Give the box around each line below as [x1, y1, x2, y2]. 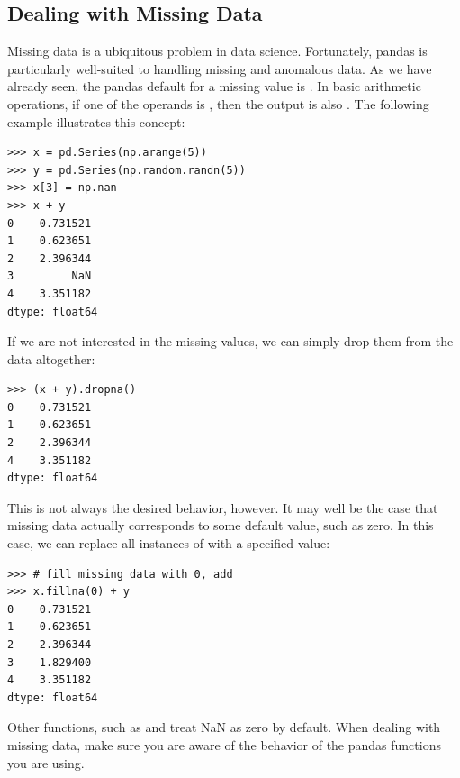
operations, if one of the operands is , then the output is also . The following [7, 94, 429, 113]
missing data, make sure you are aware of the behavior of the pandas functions [7, 735, 441, 754]
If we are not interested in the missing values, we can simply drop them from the [7, 332, 454, 351]
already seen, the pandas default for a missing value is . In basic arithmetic [7, 77, 421, 96]
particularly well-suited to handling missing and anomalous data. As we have [7, 59, 432, 78]
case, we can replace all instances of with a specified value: [7, 534, 330, 553]
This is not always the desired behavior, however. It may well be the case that [7, 498, 438, 517]
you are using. [7, 753, 85, 772]
